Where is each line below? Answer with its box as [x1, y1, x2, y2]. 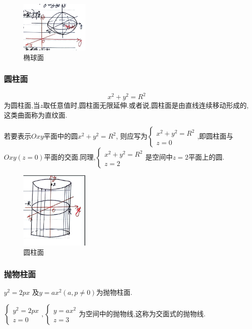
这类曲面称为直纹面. [4, 109, 67, 120]
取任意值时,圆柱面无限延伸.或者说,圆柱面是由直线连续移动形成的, [43, 100, 249, 110]
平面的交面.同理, [44, 152, 96, 162]
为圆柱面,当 [4, 100, 40, 110]
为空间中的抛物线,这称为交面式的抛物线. [78, 308, 206, 318]
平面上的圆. [188, 152, 225, 162]
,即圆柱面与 [197, 131, 233, 141]
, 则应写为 [116, 131, 148, 141]
